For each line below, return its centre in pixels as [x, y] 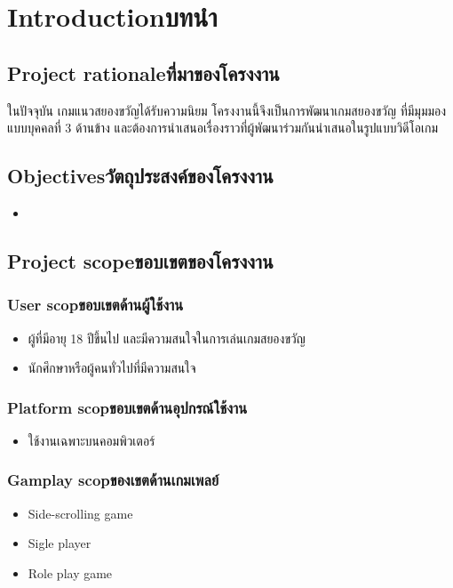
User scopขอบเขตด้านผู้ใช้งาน [95, 305]
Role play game [70, 572]
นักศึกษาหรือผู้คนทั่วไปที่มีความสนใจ [112, 368]
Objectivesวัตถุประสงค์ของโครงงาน [140, 176]
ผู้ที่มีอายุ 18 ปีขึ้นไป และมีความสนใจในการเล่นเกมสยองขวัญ [167, 338]
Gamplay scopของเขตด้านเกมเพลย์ [113, 480]
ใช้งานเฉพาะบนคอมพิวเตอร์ [91, 440]
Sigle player [60, 543]
